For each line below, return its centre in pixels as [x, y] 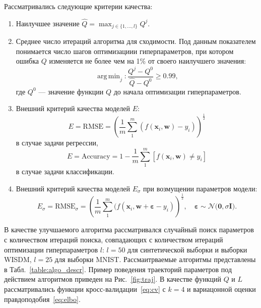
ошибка [27, 61]
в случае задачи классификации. [65, 171]
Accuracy [96, 156]
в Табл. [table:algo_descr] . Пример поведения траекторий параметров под [118, 269]
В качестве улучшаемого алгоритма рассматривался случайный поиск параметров [129, 229]
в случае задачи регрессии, [57, 143]
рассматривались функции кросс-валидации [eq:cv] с [85, 289]
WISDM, [18, 259]
